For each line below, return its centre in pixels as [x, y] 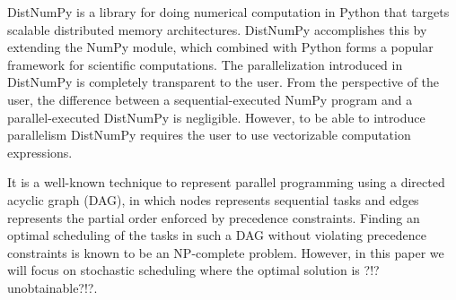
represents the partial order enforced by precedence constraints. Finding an [214, 217]
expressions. [40, 152]
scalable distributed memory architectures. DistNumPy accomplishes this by [217, 29]
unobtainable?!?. [53, 287]
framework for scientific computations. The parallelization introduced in [205, 64]
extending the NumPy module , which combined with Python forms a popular [220, 47]
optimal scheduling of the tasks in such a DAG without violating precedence [217, 235]
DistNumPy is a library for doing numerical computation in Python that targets [228, 12]
